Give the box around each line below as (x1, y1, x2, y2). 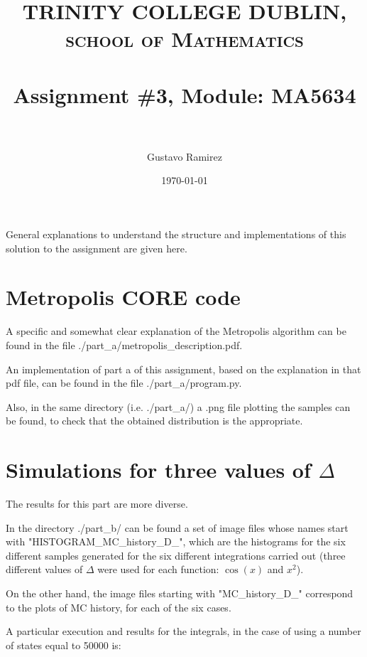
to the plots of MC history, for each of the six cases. (6, 599, 231, 614)
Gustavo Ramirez (147, 149, 222, 164)
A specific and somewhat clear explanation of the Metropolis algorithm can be (6, 324, 346, 338)
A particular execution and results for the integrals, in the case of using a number (6, 624, 361, 639)
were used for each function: (97, 562, 219, 577)
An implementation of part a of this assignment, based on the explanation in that (6, 361, 361, 376)
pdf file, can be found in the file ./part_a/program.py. (6, 375, 242, 390)
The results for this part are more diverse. (6, 496, 188, 511)
